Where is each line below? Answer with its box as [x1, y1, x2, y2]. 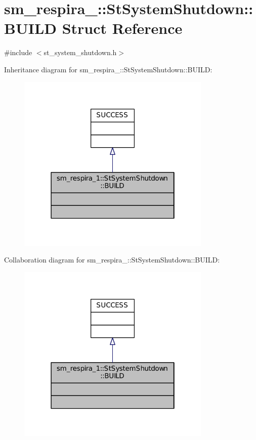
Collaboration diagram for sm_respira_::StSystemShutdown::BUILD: [4, 254, 220, 265]
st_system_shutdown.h [44, 47, 117, 58]
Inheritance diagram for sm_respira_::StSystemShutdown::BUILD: [4, 64, 212, 74]
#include [4, 47, 32, 58]
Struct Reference [62, 18, 183, 38]
